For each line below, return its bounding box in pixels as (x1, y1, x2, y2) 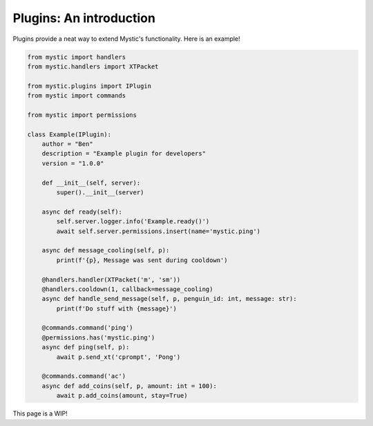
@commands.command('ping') (41, 324, 134, 332)
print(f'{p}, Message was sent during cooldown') (56, 256, 228, 264)
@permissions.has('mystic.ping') (41, 333, 155, 342)
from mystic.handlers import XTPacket (27, 62, 159, 71)
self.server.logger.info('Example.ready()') (56, 218, 210, 225)
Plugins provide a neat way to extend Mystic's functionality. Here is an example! (12, 35, 241, 43)
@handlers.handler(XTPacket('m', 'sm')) (41, 275, 181, 284)
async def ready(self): (41, 207, 122, 216)
